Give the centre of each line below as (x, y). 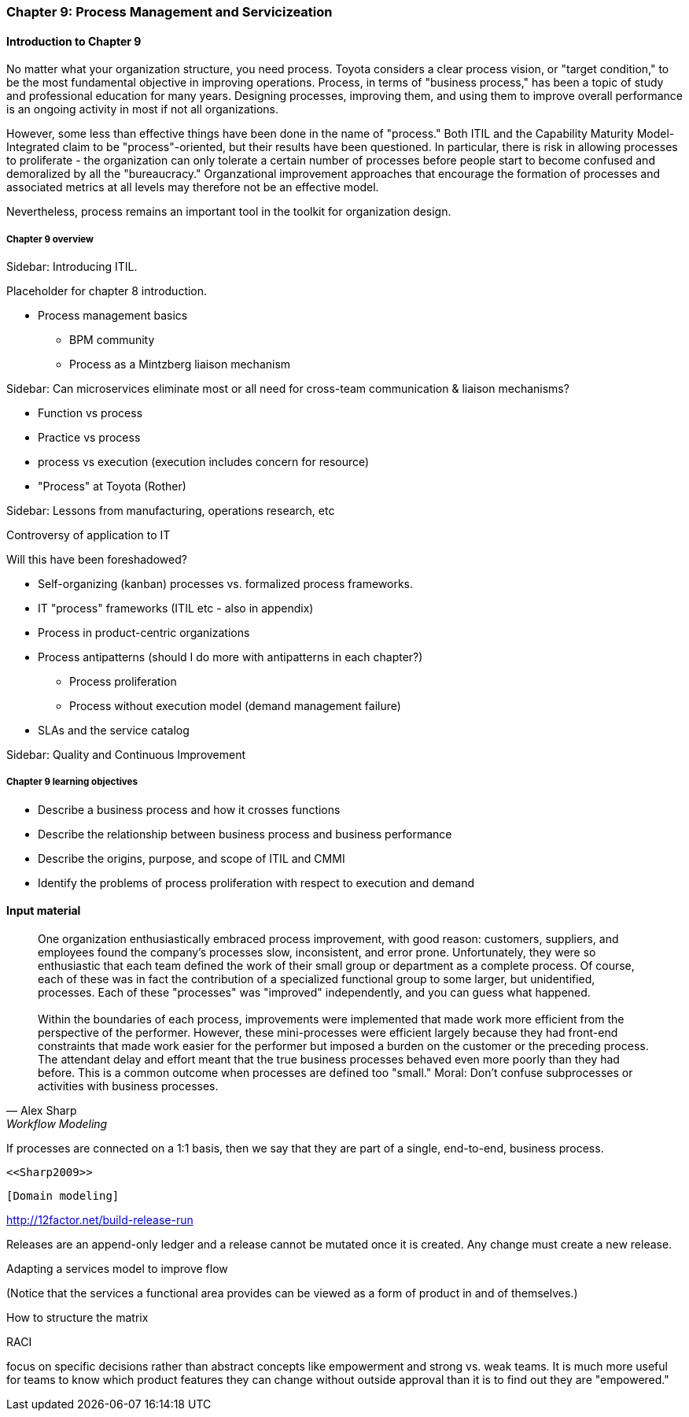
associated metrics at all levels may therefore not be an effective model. (193, 187)
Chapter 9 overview (50, 239)
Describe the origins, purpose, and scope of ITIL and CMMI (192, 858)
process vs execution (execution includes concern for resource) (204, 462)
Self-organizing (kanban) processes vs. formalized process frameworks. (226, 584)
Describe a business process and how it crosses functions (189, 809)
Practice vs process (89, 437)
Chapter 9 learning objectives (72, 782)
